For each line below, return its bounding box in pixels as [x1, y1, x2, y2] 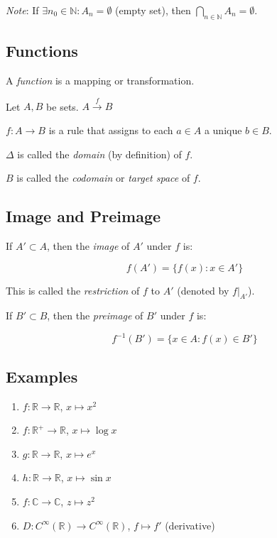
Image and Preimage [6, 205, 161, 227]
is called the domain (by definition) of [17, 146, 182, 161]
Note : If [6, 3, 39, 17]
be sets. [46, 99, 79, 114]
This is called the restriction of [6, 282, 140, 297]
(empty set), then [115, 3, 191, 17]
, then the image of [47, 238, 130, 253]
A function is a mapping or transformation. [6, 73, 195, 87]
